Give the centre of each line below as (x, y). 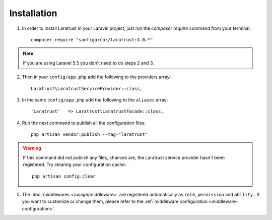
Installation (33, 13)
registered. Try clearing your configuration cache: (75, 164)
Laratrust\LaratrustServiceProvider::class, (87, 89)
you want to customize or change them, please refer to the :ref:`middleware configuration (115, 201)
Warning (32, 148)
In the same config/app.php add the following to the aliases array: (95, 100)
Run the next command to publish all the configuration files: (84, 123)
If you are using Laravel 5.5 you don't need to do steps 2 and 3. (89, 63)
